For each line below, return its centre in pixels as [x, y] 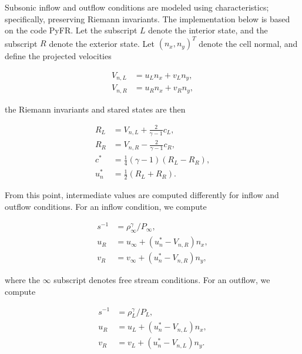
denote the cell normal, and [248, 43]
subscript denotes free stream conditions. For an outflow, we [162, 280]
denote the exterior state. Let [102, 43]
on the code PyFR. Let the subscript [71, 30]
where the [22, 280]
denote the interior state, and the [208, 30]
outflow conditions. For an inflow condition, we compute [106, 206]
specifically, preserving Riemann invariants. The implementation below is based [147, 18]
